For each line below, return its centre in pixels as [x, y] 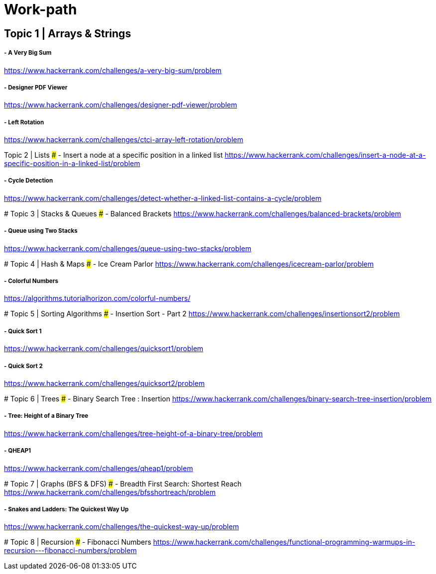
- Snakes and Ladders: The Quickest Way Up [66, 509]
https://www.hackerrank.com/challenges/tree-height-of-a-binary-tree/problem [133, 433]
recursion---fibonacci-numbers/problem [70, 551]
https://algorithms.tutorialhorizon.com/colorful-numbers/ [97, 298]
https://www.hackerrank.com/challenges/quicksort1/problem [104, 349]
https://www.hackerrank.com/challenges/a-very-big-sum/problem [113, 70]
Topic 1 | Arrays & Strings [68, 33]
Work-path [41, 9]
